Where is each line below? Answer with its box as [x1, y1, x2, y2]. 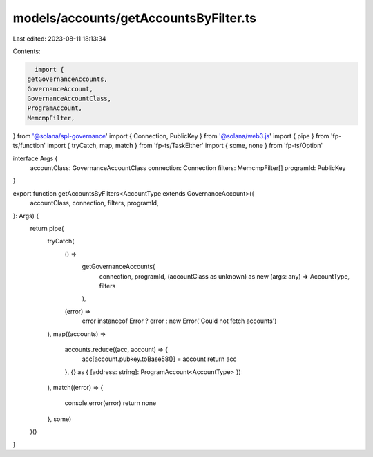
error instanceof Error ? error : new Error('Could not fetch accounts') [82, 317, 277, 325]
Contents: [12, 47, 41, 55]
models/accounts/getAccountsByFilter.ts [12, 10, 257, 26]
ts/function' [12, 142, 46, 150]
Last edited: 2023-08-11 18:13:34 [12, 35, 106, 43]
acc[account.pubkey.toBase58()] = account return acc [82, 355, 238, 363]
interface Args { [12, 154, 58, 162]
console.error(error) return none [64, 399, 157, 407]
